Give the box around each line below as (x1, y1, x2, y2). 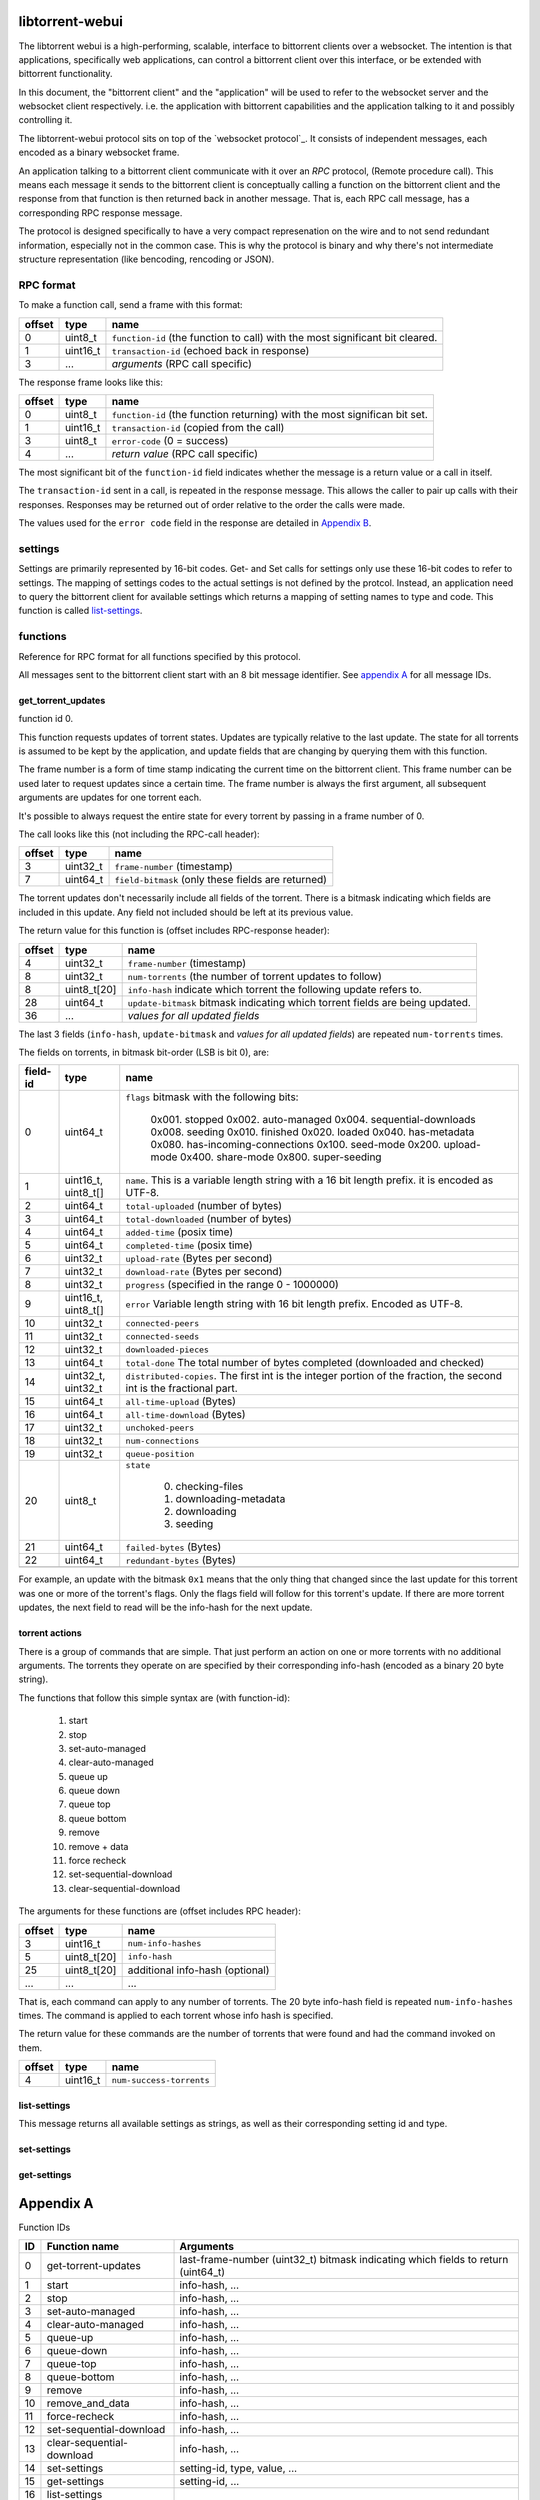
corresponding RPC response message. (18, 206, 183, 219)
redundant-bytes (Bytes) (125, 1553, 237, 1567)
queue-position (125, 1448, 195, 1459)
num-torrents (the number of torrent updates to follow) (127, 969, 382, 983)
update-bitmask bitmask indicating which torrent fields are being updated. (127, 995, 472, 1009)
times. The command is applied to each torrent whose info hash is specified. (18, 2009, 334, 2021)
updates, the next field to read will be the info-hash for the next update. (18, 1601, 313, 1614)
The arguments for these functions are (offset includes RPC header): (18, 1905, 302, 1917)
